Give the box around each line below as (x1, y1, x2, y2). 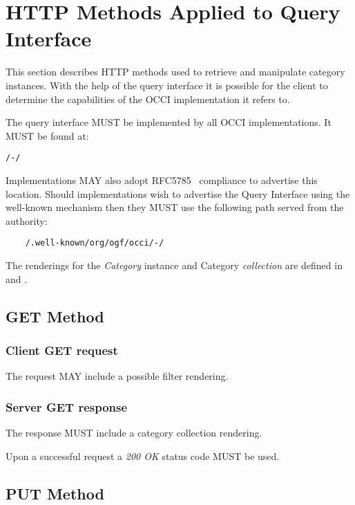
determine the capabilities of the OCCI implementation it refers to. (6, 91, 290, 106)
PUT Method (6, 482, 104, 504)
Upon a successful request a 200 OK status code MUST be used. (6, 448, 280, 463)
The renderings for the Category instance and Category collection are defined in (6, 257, 343, 272)
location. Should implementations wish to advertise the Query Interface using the (6, 186, 350, 201)
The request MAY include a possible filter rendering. (6, 369, 229, 383)
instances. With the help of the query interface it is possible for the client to (6, 77, 328, 92)
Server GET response (6, 398, 128, 415)
